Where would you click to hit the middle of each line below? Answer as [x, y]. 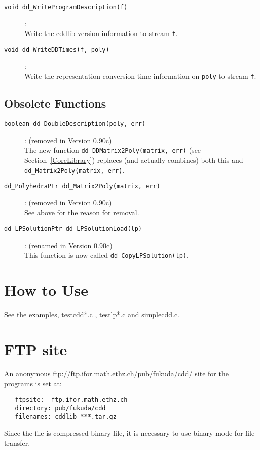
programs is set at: [33, 383]
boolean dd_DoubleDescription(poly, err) [75, 124]
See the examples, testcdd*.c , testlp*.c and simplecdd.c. [92, 314]
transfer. [17, 443]
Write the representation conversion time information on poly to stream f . [140, 76]
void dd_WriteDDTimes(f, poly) [57, 49]
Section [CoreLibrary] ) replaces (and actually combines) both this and [134, 160]
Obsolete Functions [55, 103]
